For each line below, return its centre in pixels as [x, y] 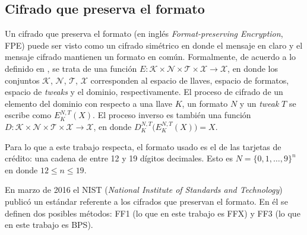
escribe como [28, 115]
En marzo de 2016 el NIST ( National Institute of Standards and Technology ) [144, 190]
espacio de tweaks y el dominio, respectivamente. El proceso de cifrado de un [144, 92]
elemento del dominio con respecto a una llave [89, 103]
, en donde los [253, 68]
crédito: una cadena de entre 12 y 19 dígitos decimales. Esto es [119, 158]
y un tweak [259, 103]
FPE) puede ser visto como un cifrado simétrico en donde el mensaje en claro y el [154, 45]
